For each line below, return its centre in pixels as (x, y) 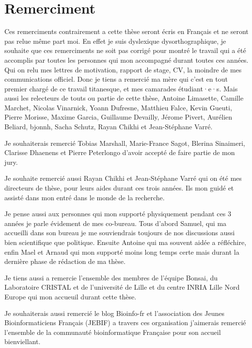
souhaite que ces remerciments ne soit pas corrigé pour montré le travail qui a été (125, 50)
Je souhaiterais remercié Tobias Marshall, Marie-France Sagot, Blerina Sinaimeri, (125, 143)
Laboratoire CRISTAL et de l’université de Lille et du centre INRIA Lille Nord (122, 287)
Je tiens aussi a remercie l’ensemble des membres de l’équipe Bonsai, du (111, 277)
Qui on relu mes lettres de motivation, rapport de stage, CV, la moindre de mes (123, 69)
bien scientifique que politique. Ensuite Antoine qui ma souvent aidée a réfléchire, (126, 242)
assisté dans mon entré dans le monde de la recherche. (85, 197)
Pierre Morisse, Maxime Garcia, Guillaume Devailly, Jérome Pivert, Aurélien (118, 117)
